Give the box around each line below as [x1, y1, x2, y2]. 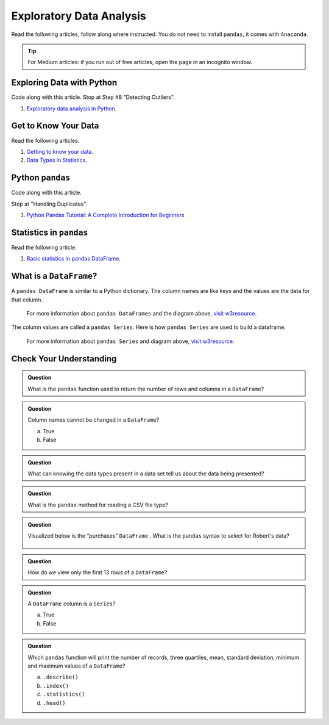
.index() [43, 682, 69, 689]
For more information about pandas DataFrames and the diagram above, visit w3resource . [26, 309, 257, 317]
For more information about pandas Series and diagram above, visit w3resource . [26, 337, 235, 345]
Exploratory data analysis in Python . [26, 104, 117, 112]
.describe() [43, 674, 79, 680]
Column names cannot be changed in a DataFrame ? [27, 416, 160, 424]
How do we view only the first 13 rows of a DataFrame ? [27, 569, 168, 576]
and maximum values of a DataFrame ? [27, 662, 126, 669]
